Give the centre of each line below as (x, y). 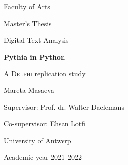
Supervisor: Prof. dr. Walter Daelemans (64, 107)
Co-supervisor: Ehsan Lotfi (45, 124)
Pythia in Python (34, 56)
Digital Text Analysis (36, 40)
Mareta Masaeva (29, 90)
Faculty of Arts (27, 6)
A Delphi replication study (45, 73)
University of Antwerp (38, 140)
